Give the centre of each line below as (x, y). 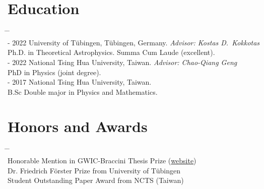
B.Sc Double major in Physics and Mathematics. (83, 91)
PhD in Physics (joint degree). (54, 72)
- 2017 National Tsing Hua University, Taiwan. (80, 82)
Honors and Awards (78, 126)
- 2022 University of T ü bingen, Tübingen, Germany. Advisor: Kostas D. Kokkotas (134, 42)
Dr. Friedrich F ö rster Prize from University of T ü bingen (94, 170)
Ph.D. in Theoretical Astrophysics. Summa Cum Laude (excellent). (111, 52)
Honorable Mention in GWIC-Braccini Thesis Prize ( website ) (102, 160)
